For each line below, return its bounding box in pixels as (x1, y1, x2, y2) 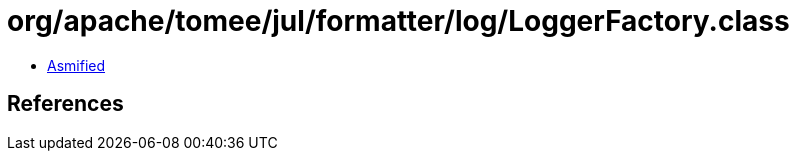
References (7, 91, 124, 117)
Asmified (47, 56, 106, 74)
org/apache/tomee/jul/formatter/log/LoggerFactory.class (7, 4, 790, 38)
